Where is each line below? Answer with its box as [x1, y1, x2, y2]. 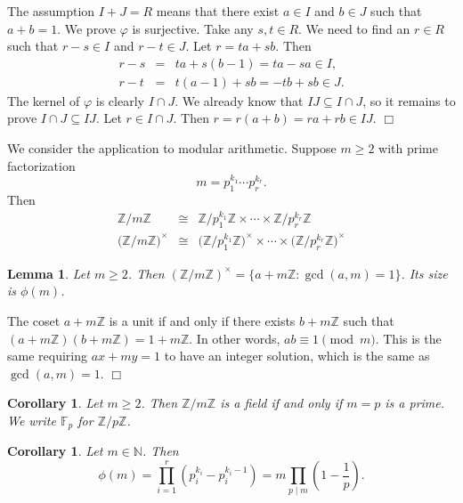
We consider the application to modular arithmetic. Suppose [7, 139, 337, 158]
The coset [7, 311, 61, 329]
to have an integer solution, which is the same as [164, 346, 430, 365]
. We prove [57, 19, 116, 37]
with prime [378, 139, 438, 158]
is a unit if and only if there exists [109, 311, 296, 329]
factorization [7, 156, 76, 174]
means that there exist [156, 2, 280, 20]
